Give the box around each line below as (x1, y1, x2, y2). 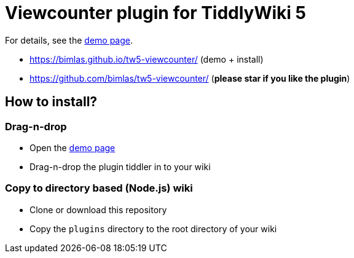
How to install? (5, 94, 98, 110)
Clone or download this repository (29, 204, 167, 215)
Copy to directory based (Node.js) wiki (5, 182, 193, 195)
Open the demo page (29, 142, 116, 153)
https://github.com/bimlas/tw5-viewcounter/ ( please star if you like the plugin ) (29, 72, 350, 84)
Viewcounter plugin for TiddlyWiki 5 (5, 2, 306, 23)
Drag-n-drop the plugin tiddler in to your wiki (29, 161, 211, 172)
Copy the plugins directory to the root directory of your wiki (29, 223, 277, 234)
